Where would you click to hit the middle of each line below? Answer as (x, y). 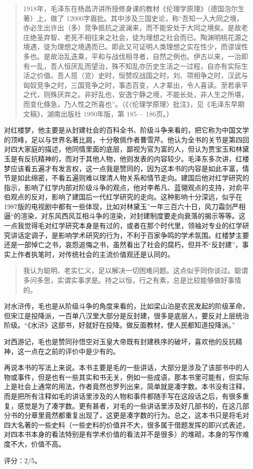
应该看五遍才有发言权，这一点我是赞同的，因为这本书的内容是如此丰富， (126, 168)
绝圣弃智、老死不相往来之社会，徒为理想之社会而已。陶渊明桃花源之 (139, 37)
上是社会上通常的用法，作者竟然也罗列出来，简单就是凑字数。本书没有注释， (126, 386)
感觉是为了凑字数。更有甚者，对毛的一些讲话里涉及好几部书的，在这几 (130, 405)
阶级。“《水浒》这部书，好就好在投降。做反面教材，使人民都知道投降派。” (120, 325)
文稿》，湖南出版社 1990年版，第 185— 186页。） (98, 113)
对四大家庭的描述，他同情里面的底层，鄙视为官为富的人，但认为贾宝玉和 (120, 149)
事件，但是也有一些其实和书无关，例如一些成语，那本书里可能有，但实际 (133, 377)
